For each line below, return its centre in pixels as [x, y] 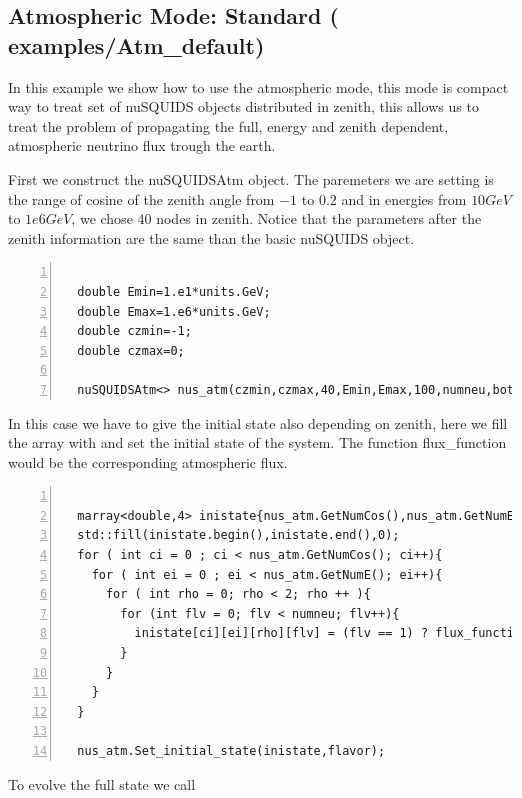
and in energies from [404, 198]
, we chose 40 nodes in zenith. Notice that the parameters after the [276, 218]
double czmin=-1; [134, 331]
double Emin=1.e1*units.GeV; [174, 291]
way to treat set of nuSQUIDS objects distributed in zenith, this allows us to [243, 106]
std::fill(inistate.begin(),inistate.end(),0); [238, 535]
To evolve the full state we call [102, 783]
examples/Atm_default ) [136, 44]
